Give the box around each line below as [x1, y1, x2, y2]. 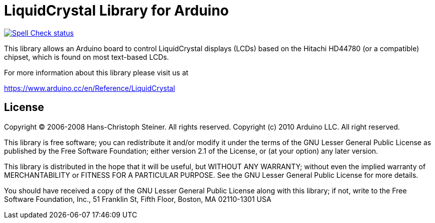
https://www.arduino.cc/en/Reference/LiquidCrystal [4, 83, 175, 92]
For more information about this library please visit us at [4, 68, 189, 77]
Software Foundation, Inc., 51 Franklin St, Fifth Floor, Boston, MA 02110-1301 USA [4, 194, 271, 203]
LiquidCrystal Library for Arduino [4, 2, 229, 19]
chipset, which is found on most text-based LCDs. [4, 52, 169, 61]
